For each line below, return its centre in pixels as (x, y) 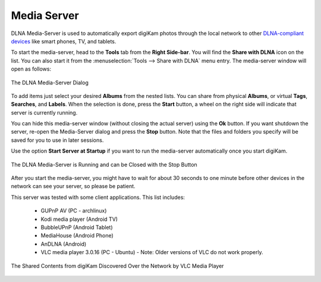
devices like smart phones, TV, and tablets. (64, 41)
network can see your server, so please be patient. (73, 186)
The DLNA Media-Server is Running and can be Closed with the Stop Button (104, 164)
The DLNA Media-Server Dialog (50, 83)
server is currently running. (44, 112)
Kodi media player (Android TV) (79, 219)
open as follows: (31, 69)
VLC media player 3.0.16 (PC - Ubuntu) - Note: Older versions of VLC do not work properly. (152, 252)
